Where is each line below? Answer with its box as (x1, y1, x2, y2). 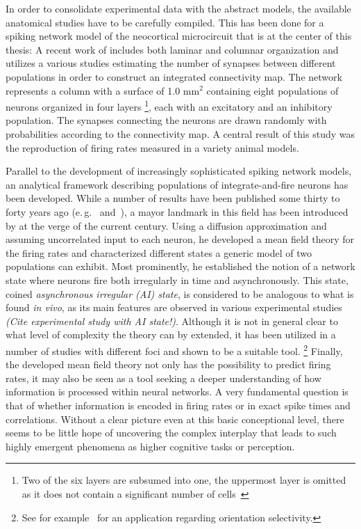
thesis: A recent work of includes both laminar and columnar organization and (6, 42, 339, 56)
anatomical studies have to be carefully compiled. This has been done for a (6, 15, 324, 29)
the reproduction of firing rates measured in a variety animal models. (6, 140, 299, 155)
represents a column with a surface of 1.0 (6, 83, 180, 97)
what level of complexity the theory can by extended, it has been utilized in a (6, 327, 336, 342)
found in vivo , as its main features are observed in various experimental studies (6, 300, 342, 315)
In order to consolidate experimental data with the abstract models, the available (6, 1, 351, 15)
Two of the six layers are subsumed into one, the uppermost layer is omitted (22, 473, 346, 487)
